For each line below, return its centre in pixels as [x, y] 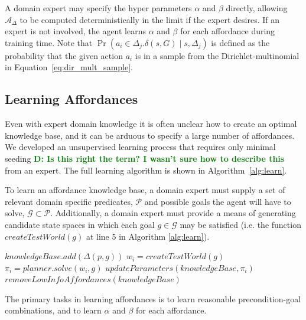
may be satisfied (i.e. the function [240, 224]
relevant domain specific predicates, [69, 201]
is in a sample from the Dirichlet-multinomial [217, 55]
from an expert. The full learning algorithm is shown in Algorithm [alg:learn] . [146, 170]
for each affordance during [228, 31]
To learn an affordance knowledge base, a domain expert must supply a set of [145, 190]
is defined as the [240, 42]
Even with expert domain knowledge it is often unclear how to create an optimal [151, 124]
